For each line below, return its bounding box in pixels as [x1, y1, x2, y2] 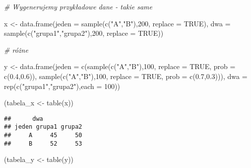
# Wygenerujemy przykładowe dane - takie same [4, 1, 153, 11]
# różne [4, 44, 28, 55]
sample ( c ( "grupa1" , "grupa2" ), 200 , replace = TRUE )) [4, 28, 164, 38]
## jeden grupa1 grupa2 [4, 123, 82, 131]
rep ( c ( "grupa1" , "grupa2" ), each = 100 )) [4, 81, 120, 91]
